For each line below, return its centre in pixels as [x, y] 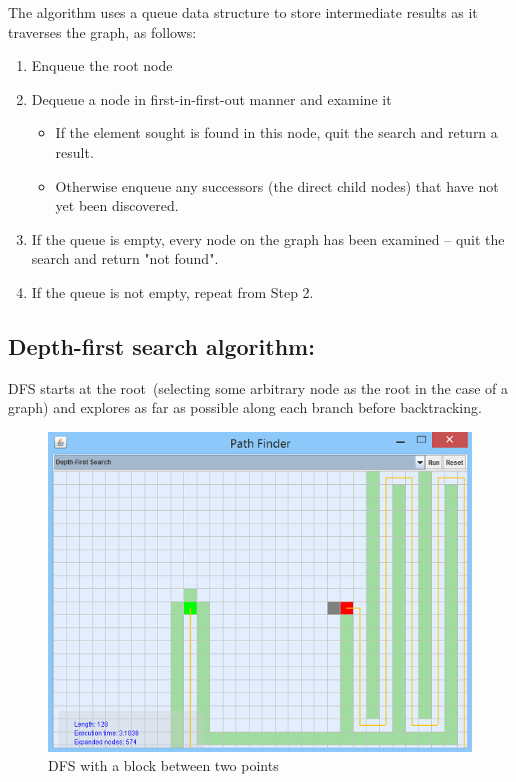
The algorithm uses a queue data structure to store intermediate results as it [243, 12]
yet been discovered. [117, 205]
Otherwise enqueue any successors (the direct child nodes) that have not [277, 185]
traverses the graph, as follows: [102, 31]
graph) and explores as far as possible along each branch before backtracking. [245, 407]
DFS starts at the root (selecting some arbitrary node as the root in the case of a [258, 387]
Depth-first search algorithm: [161, 345]
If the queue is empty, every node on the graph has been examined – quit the [268, 238]
